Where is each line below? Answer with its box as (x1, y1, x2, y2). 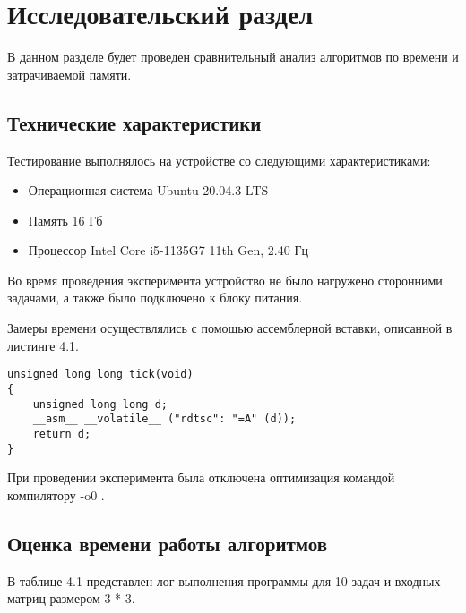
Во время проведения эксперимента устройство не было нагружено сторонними (7, 270, 443, 289)
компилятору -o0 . (7, 485, 105, 504)
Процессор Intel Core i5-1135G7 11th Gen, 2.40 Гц (28, 241, 308, 260)
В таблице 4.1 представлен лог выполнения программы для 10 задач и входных (7, 571, 441, 590)
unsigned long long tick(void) (7, 368, 194, 381)
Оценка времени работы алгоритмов (7, 529, 328, 557)
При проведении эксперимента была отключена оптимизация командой (7, 468, 395, 487)
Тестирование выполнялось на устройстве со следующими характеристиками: (7, 150, 431, 169)
